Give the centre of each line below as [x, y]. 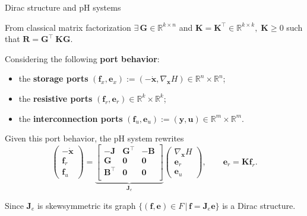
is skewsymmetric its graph [86, 205]
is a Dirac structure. [259, 205]
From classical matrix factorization [68, 27]
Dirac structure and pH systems [63, 7]
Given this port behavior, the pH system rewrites [94, 138]
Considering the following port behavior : [82, 58]
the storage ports [53, 78]
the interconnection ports [71, 118]
